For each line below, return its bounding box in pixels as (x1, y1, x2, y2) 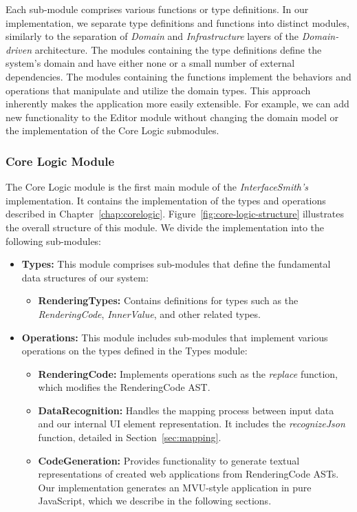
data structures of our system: (21, 270, 149, 284)
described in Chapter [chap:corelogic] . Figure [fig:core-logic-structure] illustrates (6, 206, 345, 221)
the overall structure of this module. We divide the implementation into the (6, 220, 325, 234)
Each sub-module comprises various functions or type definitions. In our (6, 2, 309, 16)
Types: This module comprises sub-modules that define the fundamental (21, 257, 331, 271)
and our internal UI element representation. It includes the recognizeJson (38, 416, 345, 431)
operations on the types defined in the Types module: (21, 343, 248, 358)
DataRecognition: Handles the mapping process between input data (38, 403, 334, 417)
